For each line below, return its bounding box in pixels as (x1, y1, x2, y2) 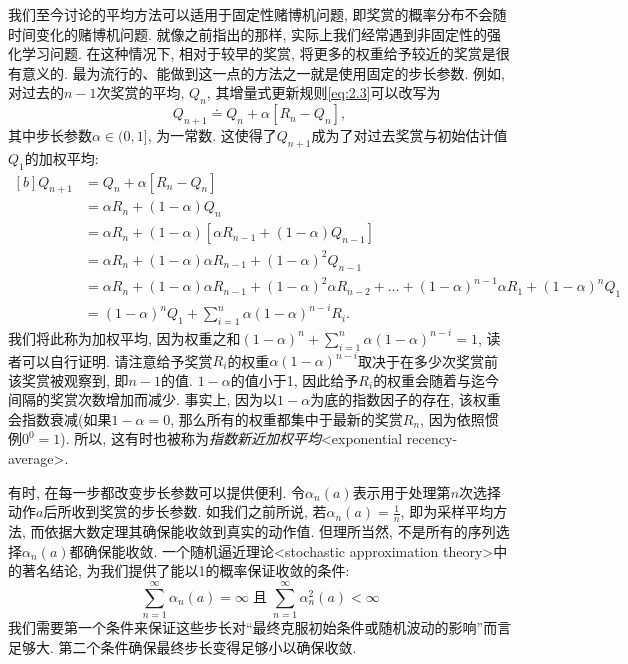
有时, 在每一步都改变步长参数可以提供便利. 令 (8, 481, 306, 502)
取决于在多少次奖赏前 (358, 350, 499, 371)
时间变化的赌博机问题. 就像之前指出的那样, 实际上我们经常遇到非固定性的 (8, 23, 488, 44)
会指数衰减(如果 (8, 408, 112, 429)
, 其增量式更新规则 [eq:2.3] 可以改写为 (206, 82, 441, 103)
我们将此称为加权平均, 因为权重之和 (8, 327, 241, 348)
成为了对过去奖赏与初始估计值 (311, 124, 508, 145)
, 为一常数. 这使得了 (147, 124, 277, 145)
